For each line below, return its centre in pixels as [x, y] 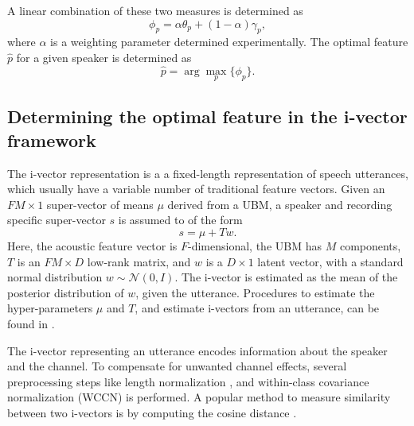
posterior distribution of [66, 292]
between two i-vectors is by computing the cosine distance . [152, 412]
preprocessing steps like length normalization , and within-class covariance [188, 381]
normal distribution [55, 277]
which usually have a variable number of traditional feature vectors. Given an [196, 189]
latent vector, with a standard [330, 261]
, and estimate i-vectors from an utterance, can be [257, 308]
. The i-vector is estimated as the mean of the [286, 277]
